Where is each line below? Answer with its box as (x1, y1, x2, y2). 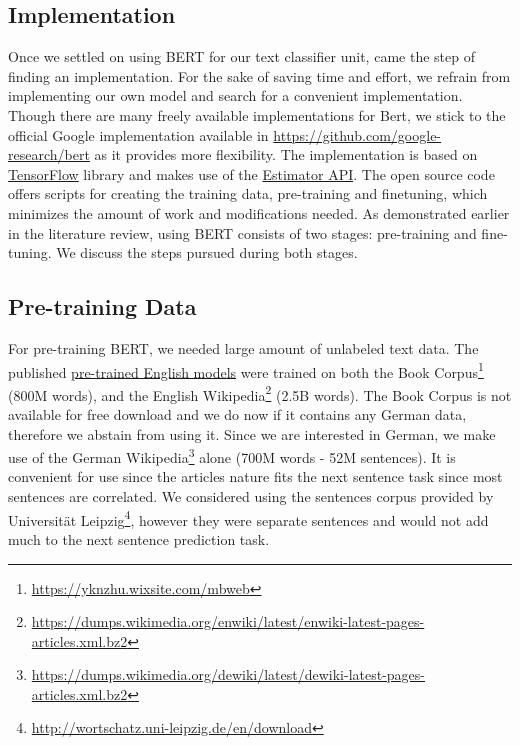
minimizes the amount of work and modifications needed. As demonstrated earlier (8, 202, 510, 223)
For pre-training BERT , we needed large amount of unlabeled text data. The (8, 337, 479, 358)
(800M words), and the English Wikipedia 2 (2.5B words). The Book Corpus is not (8, 381, 512, 405)
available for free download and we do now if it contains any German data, (8, 404, 467, 425)
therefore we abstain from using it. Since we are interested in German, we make (8, 423, 496, 444)
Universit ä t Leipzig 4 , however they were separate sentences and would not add (8, 506, 489, 530)
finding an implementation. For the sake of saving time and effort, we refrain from (8, 65, 511, 86)
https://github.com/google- (273, 124, 442, 145)
